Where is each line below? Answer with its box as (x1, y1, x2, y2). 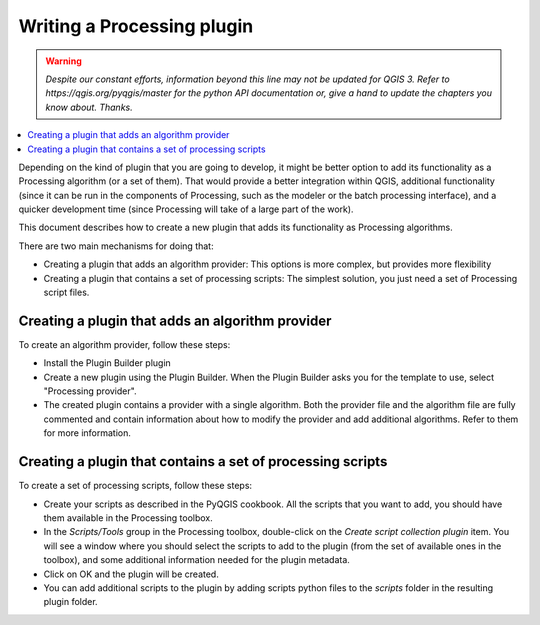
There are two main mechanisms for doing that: (18, 240, 214, 252)
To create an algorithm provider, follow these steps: (18, 338, 231, 350)
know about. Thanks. (45, 101, 134, 113)
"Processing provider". (43, 385, 137, 397)
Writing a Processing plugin (18, 15, 254, 37)
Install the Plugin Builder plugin (43, 357, 172, 369)
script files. (43, 286, 90, 299)
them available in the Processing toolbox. (43, 511, 214, 524)
